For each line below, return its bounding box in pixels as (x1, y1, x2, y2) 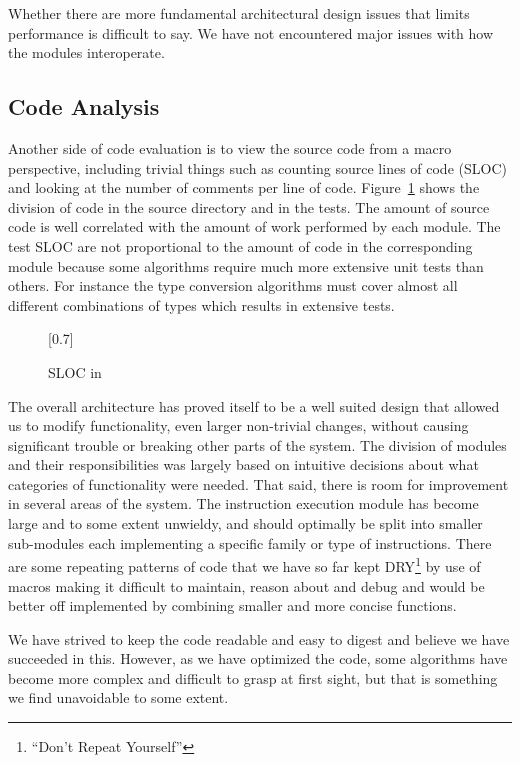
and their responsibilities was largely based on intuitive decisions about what (8, 454, 479, 475)
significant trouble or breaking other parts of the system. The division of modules (8, 434, 507, 455)
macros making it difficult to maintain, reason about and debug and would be (8, 575, 485, 596)
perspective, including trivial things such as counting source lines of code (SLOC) (8, 157, 507, 178)
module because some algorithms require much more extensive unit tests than (8, 255, 484, 276)
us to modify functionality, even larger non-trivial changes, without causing (8, 415, 469, 436)
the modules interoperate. (8, 42, 165, 63)
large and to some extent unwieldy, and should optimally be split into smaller (8, 513, 483, 534)
